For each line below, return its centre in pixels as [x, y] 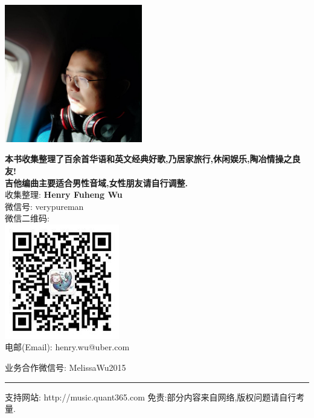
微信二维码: [27, 218]
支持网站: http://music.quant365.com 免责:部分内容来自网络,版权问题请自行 [151, 397]
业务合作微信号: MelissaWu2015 [66, 367]
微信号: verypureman [44, 206]
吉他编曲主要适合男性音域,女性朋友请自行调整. [96, 182]
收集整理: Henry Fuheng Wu [64, 194]
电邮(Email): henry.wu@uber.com [67, 347]
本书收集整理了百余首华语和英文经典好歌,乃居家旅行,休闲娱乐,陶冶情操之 [149, 159]
